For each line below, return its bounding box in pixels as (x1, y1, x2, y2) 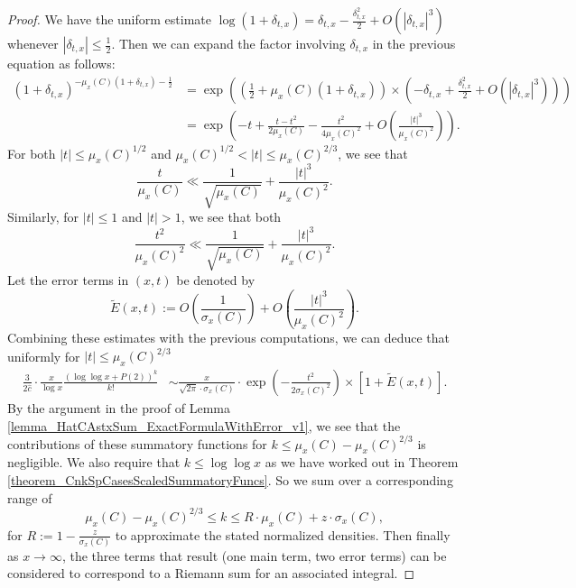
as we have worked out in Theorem (265, 453, 459, 472)
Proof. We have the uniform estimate (7, 10, 211, 28)
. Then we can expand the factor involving (111, 34, 346, 52)
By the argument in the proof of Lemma (7, 398, 231, 417)
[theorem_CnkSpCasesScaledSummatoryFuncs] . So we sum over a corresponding (7, 471, 453, 490)
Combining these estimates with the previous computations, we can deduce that (7, 328, 450, 347)
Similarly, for (7, 207, 79, 226)
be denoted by (176, 270, 255, 289)
